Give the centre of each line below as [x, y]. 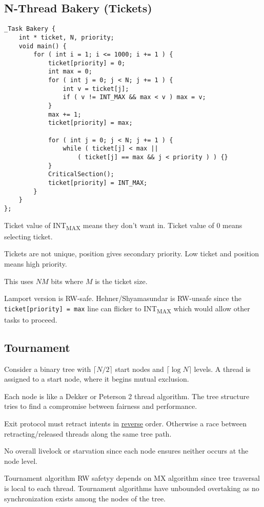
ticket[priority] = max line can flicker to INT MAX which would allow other [127, 309]
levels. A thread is [222, 369]
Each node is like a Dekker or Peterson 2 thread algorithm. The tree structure [127, 396]
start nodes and [139, 369]
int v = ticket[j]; [96, 89]
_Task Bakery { [30, 29]
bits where [67, 281]
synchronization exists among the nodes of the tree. [85, 498]
